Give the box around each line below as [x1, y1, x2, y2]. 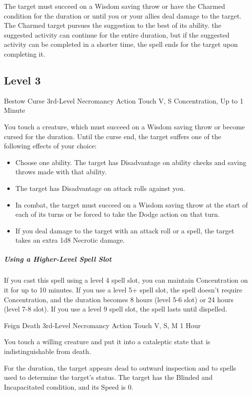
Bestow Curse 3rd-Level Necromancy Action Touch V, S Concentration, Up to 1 [4, 95, 244, 105]
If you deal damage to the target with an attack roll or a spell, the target [15, 225, 234, 235]
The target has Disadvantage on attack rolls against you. [15, 183, 185, 193]
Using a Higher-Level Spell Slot [4, 254, 112, 264]
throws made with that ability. [15, 166, 107, 177]
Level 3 [4, 72, 41, 87]
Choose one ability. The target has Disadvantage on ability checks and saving [15, 157, 247, 167]
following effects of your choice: [4, 141, 97, 151]
